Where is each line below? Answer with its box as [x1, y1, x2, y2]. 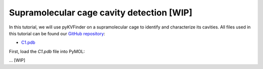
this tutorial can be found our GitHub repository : [9, 30, 106, 36]
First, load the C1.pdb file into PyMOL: [9, 48, 85, 54]
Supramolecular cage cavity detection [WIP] [9, 7, 192, 18]
